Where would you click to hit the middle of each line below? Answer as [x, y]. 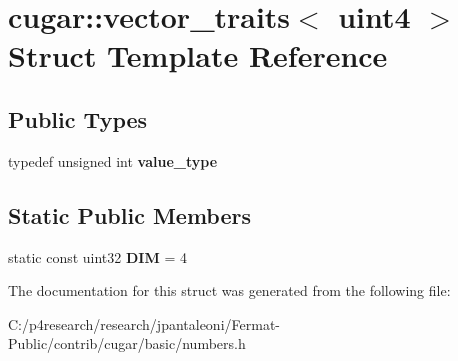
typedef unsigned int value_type [113, 160]
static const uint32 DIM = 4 [97, 256]
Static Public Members [130, 214]
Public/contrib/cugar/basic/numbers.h [127, 343]
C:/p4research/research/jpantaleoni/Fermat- [144, 323]
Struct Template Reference [198, 55]
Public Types [78, 118]
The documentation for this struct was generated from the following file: [229, 290]
